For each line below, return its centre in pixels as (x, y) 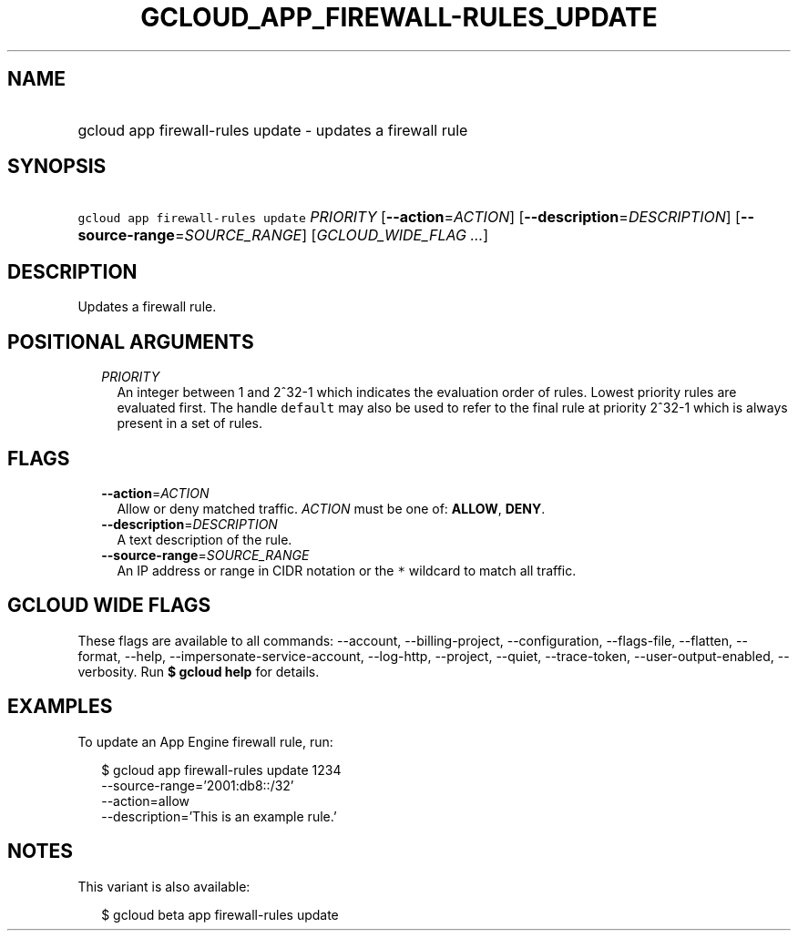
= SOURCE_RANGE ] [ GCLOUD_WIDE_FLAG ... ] (332, 235)
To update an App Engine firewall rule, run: (205, 741)
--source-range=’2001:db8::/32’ (198, 785)
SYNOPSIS (57, 167)
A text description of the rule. (205, 539)
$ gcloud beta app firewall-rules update (220, 914)
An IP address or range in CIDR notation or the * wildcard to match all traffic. (347, 570)
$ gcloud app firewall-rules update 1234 (221, 770)
